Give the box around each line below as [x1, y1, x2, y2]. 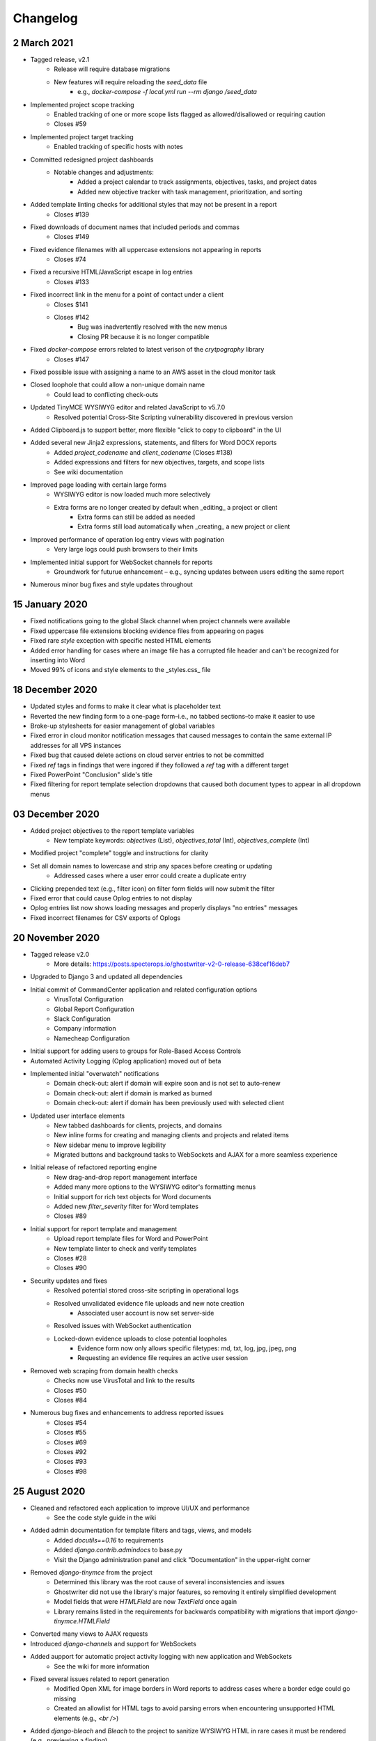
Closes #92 [54, 1448, 87, 1455]
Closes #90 [54, 1264, 87, 1272]
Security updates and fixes [30, 1277, 108, 1285]
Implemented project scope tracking [30, 100, 135, 109]
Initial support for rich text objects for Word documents [54, 1192, 212, 1201]
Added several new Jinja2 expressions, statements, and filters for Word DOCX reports [30, 439, 277, 447]
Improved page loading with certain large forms [30, 481, 167, 489]
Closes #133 [54, 277, 90, 286]
